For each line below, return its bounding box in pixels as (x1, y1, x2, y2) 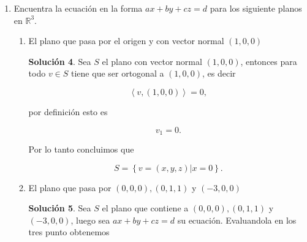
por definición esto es (28, 105, 108, 118)
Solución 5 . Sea (28, 202, 91, 214)
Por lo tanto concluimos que (28, 143, 134, 156)
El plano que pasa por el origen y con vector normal (28, 34, 224, 47)
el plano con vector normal (102, 55, 202, 67)
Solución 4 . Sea (28, 55, 91, 67)
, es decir (202, 67, 236, 80)
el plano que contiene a (102, 202, 189, 214)
